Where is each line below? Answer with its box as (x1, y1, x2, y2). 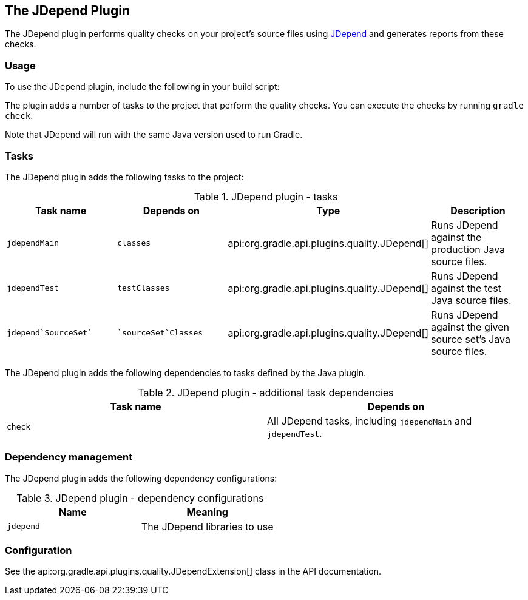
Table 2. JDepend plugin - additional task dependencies (138, 386, 394, 399)
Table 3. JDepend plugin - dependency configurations (16, 491, 264, 504)
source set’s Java (431, 332, 510, 345)
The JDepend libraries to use (141, 520, 274, 533)
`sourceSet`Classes (117, 328, 203, 338)
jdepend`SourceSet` (7, 328, 92, 338)
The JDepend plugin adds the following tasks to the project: (5, 171, 244, 182)
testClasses (117, 283, 170, 293)
